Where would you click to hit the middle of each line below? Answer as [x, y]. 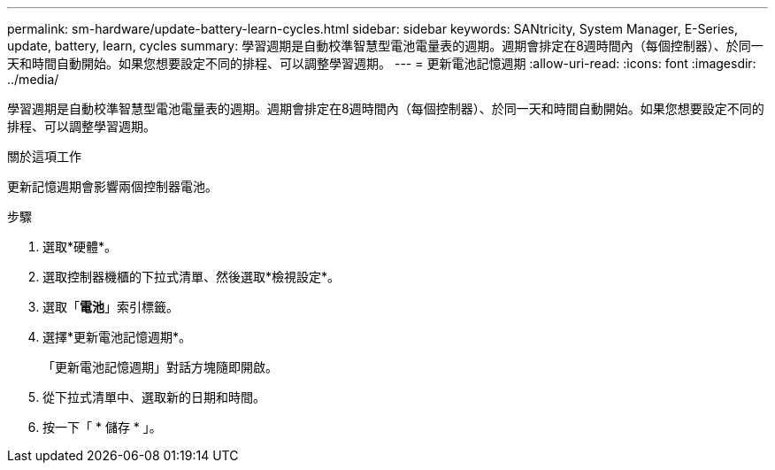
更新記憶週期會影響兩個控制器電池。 [112, 186]
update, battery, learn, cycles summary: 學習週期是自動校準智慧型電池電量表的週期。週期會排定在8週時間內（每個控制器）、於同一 [385, 46]
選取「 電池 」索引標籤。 [111, 307]
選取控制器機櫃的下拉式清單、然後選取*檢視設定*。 [192, 277]
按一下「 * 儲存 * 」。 [102, 427]
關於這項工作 [44, 156]
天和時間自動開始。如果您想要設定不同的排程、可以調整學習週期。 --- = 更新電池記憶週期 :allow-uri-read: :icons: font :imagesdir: [382, 63]
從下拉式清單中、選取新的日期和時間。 [154, 397]
